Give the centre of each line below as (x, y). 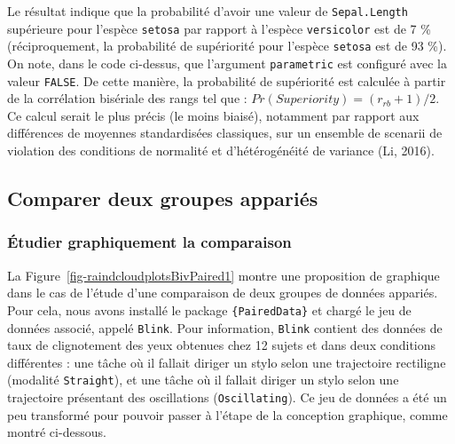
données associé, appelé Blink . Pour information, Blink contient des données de (225, 327)
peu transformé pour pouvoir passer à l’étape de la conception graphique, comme (227, 414)
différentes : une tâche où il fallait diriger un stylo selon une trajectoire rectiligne (227, 362)
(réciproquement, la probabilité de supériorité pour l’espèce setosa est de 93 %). (227, 46)
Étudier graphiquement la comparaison (149, 242)
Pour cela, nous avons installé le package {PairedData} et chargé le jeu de (209, 309)
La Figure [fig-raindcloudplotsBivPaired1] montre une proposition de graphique (224, 275)
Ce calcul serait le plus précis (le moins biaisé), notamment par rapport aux (213, 115)
